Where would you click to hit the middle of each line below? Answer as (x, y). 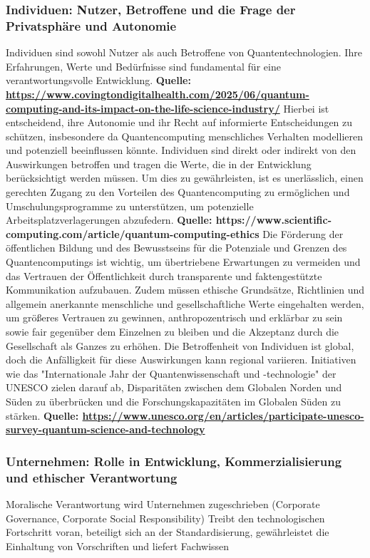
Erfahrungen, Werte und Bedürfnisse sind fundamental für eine (143, 66)
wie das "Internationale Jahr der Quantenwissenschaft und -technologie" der (171, 373)
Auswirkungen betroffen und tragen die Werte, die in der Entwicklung (159, 164)
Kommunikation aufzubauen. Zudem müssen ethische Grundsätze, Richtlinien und (185, 290)
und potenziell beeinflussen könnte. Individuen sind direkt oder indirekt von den (181, 150)
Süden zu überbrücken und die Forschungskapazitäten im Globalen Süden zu (174, 401)
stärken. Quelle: (42, 415)
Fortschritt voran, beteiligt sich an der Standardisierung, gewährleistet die (168, 532)
